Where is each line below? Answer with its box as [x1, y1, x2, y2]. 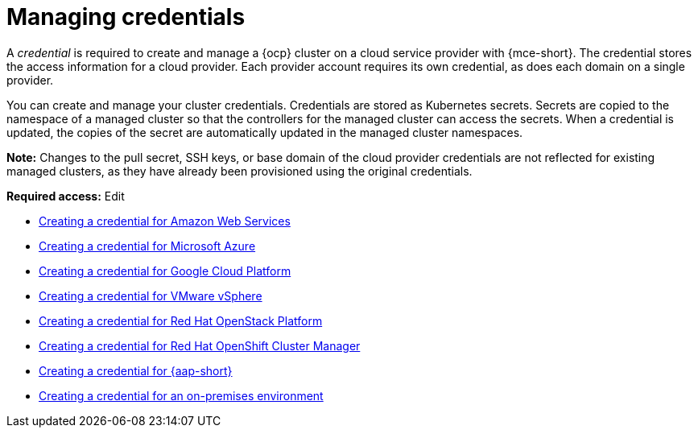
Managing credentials [6, 3, 246, 31]
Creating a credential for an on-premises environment [39, 388, 324, 403]
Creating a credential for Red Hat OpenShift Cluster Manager [39, 338, 361, 353]
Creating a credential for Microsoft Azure [39, 238, 256, 253]
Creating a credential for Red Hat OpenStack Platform [39, 313, 323, 328]
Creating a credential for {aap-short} [39, 363, 233, 378]
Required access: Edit [6, 188, 125, 203]
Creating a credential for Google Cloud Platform [39, 263, 291, 278]
